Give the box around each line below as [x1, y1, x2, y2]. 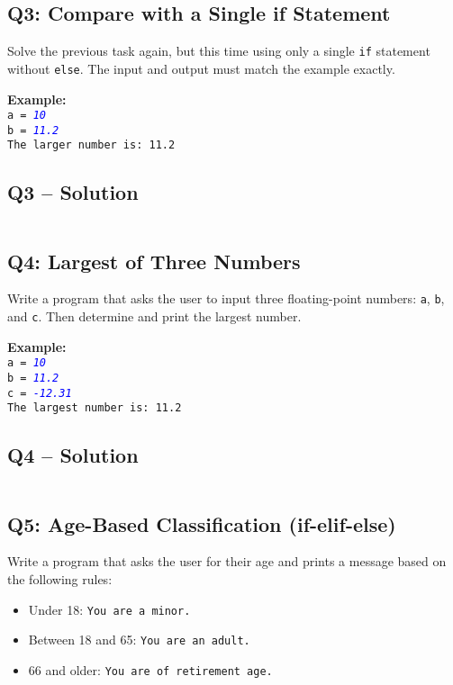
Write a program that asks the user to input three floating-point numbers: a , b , [7, 289, 445, 308]
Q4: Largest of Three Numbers [7, 247, 301, 275]
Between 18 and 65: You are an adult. [28, 630, 250, 649]
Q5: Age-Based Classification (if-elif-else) [7, 509, 396, 537]
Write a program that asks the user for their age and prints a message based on [7, 552, 447, 571]
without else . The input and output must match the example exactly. [7, 59, 395, 77]
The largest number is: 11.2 [7, 401, 182, 415]
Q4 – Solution [7, 441, 139, 469]
